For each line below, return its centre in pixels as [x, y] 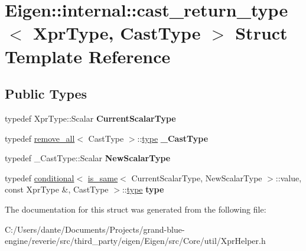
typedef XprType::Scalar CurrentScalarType [90, 118]
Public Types [46, 94]
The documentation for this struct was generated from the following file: [136, 209]
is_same [103, 177]
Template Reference [88, 56]
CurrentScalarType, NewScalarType [197, 177]
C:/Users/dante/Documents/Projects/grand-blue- [95, 229]
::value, [289, 177]
